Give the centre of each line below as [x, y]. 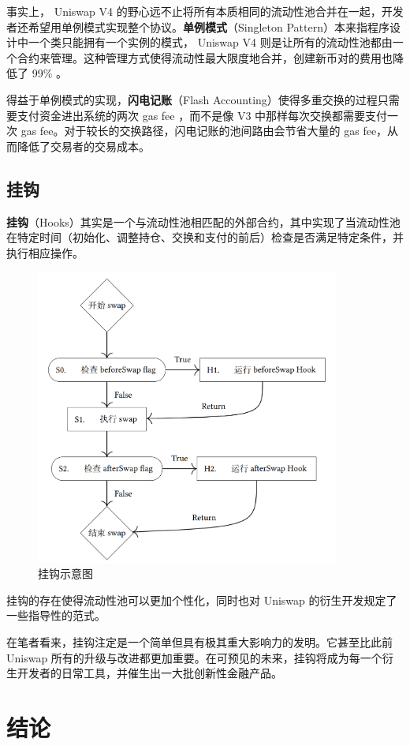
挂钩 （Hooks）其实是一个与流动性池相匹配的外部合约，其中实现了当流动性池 [203, 221]
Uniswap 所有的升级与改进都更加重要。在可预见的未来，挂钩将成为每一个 [194, 657]
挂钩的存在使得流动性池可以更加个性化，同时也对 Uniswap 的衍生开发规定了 [202, 600]
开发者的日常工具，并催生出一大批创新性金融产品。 [149, 673]
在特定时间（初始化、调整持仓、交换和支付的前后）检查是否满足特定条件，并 [205, 237]
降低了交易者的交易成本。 [83, 146]
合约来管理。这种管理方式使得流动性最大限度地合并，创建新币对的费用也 [205, 57]
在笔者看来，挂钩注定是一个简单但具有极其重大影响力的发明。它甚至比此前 [199, 642]
